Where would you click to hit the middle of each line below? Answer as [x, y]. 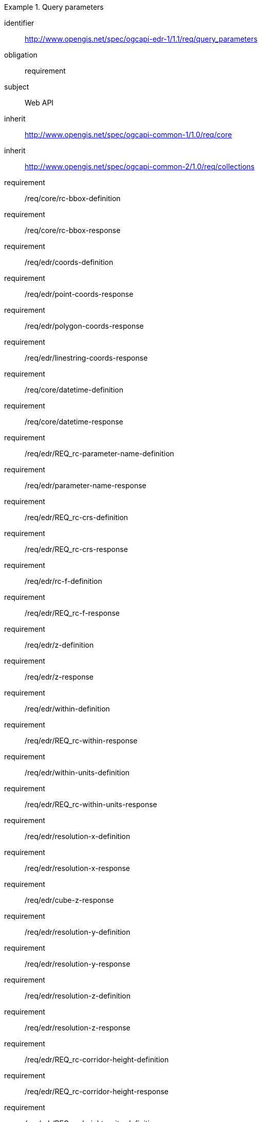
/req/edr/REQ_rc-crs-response [76, 549]
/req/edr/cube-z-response [69, 900]
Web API [39, 103]
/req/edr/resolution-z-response [78, 1028]
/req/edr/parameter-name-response [86, 485]
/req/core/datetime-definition [74, 390]
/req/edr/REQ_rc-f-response [72, 613]
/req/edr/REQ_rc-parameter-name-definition [99, 453]
